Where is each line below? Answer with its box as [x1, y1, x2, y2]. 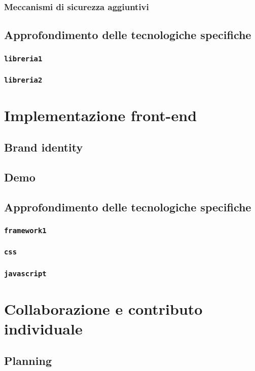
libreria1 [4, 54, 43, 63]
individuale [4, 318, 83, 339]
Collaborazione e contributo [4, 298, 203, 319]
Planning [4, 353, 52, 368]
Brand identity [4, 139, 83, 155]
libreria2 [4, 76, 43, 84]
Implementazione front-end [4, 104, 197, 125]
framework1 [4, 227, 47, 235]
